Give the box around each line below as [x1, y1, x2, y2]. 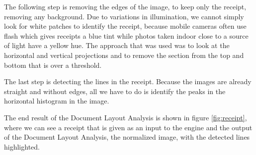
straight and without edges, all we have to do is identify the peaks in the [4, 86, 226, 96]
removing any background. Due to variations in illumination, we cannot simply [4, 11, 244, 21]
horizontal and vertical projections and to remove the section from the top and [4, 50, 244, 60]
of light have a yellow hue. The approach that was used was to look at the [4, 40, 230, 51]
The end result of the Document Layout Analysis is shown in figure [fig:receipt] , [4, 112, 247, 122]
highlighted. [4, 141, 40, 152]
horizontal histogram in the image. [4, 96, 109, 106]
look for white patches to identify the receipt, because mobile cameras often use [4, 21, 247, 31]
